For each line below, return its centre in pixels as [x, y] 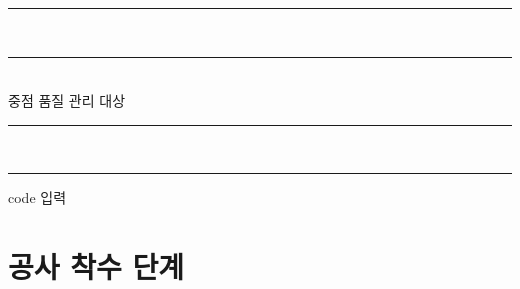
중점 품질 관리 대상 [67, 100]
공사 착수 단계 [96, 266]
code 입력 [37, 197]
